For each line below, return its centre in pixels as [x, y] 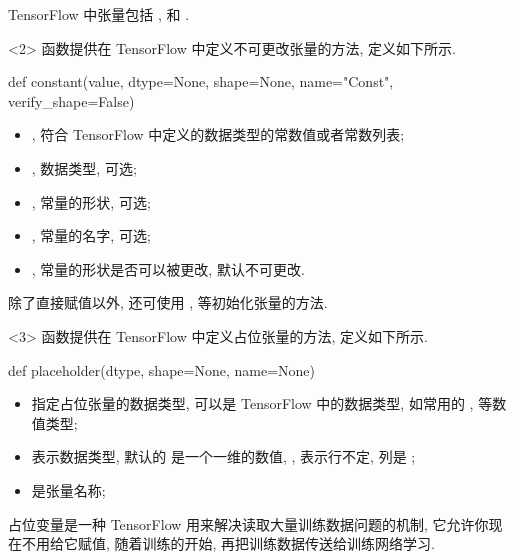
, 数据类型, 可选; [84, 167]
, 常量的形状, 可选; [91, 201]
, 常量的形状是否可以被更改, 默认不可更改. [168, 268]
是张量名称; [68, 489]
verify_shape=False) [71, 100]
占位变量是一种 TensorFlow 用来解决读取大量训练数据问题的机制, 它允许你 [248, 523]
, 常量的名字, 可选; [91, 235]
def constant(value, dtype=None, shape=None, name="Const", [201, 81]
